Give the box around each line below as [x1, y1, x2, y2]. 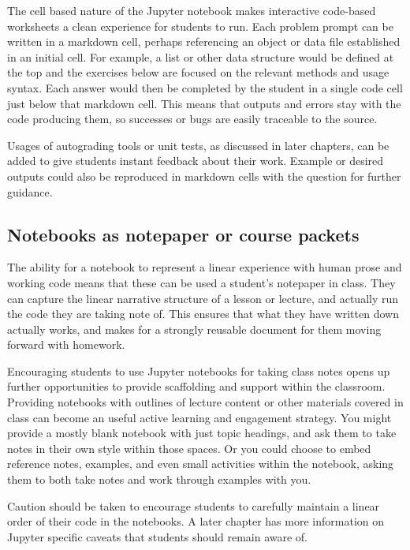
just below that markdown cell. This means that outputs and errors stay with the [7, 95, 401, 111]
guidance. [7, 183, 53, 200]
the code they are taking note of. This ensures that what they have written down [7, 305, 399, 322]
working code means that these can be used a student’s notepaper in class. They [7, 274, 396, 290]
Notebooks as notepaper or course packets [7, 222, 360, 246]
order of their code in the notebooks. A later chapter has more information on [7, 513, 385, 529]
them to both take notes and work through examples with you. [7, 471, 311, 488]
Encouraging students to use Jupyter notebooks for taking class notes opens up [7, 362, 390, 379]
